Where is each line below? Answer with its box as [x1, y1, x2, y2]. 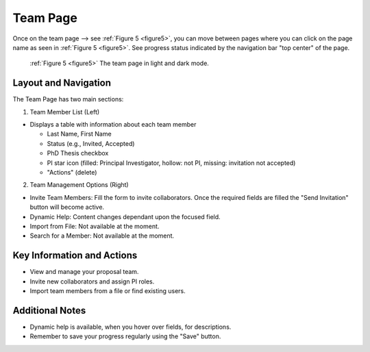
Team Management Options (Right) [29, 181, 129, 189]
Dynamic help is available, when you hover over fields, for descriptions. [29, 323, 232, 331]
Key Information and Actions [12, 250, 138, 262]
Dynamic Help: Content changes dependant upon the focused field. [29, 212, 221, 221]
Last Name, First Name [47, 130, 112, 138]
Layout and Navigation [12, 77, 111, 89]
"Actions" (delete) [47, 168, 97, 176]
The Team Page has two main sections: [12, 95, 124, 103]
